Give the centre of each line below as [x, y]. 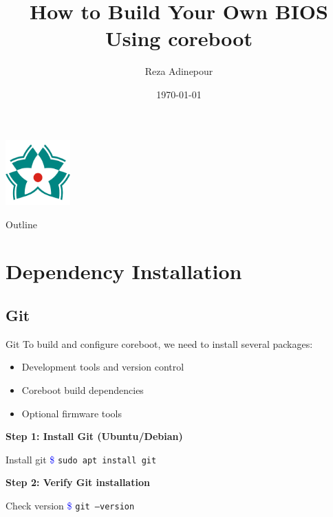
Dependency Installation [124, 271]
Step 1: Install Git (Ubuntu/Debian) [94, 436]
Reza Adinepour [179, 71]
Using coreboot [179, 38]
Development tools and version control [103, 367]
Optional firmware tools [72, 413]
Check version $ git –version [70, 505]
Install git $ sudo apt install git [81, 459]
